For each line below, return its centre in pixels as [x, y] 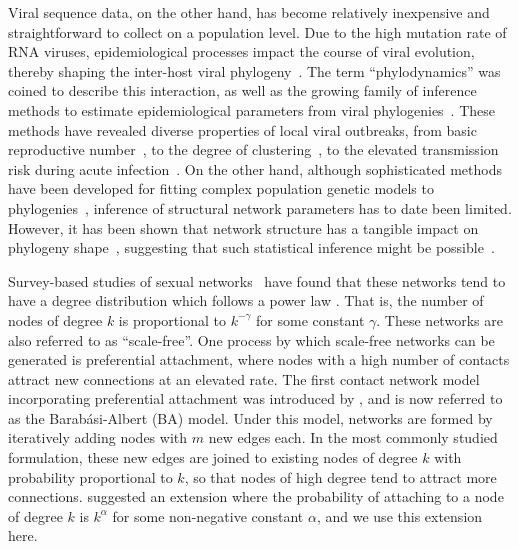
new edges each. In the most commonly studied [353, 437]
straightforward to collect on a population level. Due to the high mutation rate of [257, 31]
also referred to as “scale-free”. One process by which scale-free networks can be [251, 339]
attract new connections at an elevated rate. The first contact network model [244, 378]
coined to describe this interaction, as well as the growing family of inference [242, 90]
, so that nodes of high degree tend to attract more [340, 476]
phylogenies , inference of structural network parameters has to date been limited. [260, 207]
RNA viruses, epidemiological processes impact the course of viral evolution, [241, 51]
